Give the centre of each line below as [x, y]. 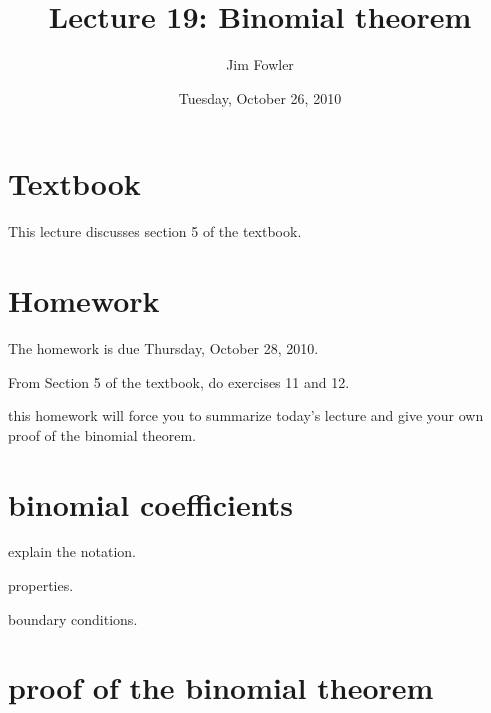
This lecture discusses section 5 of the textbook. [155, 231]
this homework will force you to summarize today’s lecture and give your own [246, 415]
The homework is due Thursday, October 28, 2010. [163, 347]
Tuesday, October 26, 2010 [260, 97]
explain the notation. [72, 551]
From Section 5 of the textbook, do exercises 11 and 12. [179, 381]
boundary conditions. [73, 618]
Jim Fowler [260, 64]
